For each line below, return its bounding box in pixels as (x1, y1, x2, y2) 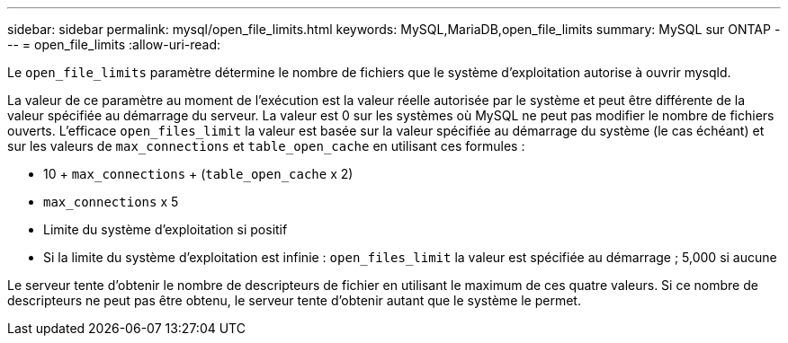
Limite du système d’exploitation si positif (43, 222, 288, 237)
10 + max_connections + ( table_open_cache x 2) (43, 166, 354, 181)
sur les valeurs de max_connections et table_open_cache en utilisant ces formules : (7, 138, 525, 154)
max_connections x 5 (43, 194, 179, 209)
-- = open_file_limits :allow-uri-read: (7, 37, 221, 52)
